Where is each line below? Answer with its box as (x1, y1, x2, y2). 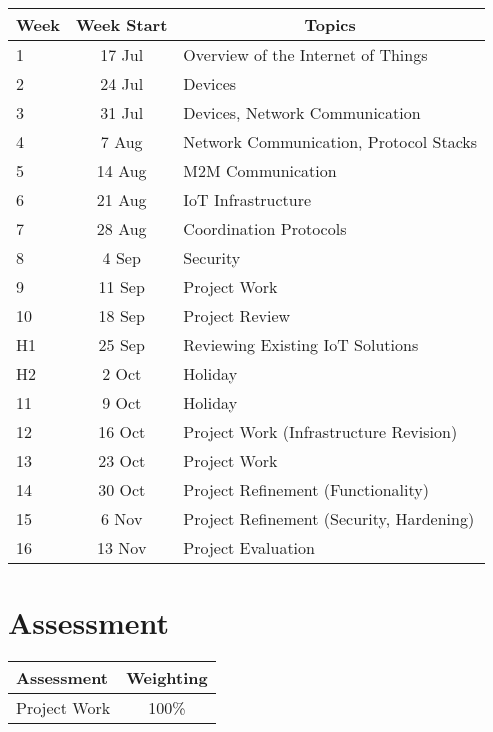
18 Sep (98, 304, 145, 327)
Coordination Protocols (183, 217, 347, 240)
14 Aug (96, 159, 147, 182)
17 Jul (100, 43, 144, 66)
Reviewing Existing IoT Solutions (183, 333, 419, 356)
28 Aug (96, 217, 147, 240)
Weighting (126, 666, 208, 690)
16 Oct (98, 420, 146, 443)
